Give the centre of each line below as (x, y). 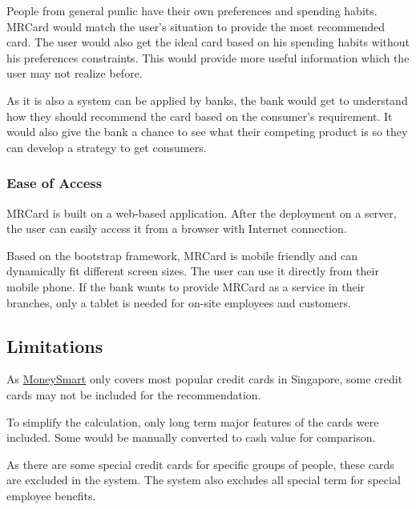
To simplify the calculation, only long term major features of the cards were (193, 421)
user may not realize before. (75, 73)
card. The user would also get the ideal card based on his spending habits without (208, 42)
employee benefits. (51, 495)
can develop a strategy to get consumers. (107, 147)
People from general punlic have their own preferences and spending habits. (192, 10)
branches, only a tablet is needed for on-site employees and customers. (179, 302)
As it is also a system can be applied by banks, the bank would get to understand (207, 100)
